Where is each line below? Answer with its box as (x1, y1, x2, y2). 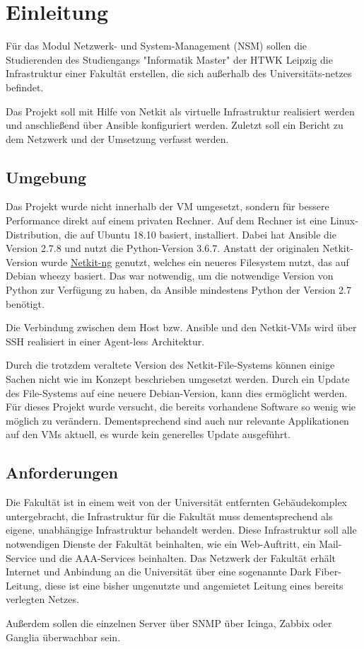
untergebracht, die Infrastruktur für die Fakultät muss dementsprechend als (6, 508, 333, 523)
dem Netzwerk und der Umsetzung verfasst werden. (6, 131, 229, 146)
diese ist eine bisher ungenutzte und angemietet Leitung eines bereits (45, 578, 344, 592)
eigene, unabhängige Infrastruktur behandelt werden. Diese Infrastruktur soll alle (6, 522, 357, 537)
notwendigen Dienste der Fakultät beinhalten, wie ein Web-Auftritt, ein (6, 536, 316, 551)
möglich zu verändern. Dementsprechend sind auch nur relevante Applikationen (6, 413, 349, 427)
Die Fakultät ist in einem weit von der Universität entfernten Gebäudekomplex (6, 495, 347, 510)
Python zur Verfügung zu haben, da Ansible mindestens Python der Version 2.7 (6, 282, 351, 297)
